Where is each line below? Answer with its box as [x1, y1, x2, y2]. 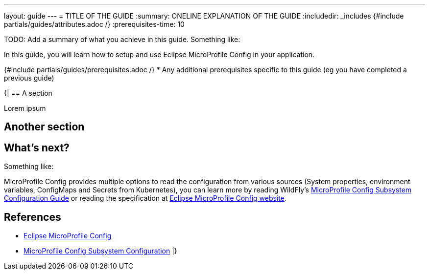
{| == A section [4, 89, 52, 97]
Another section [4, 121, 85, 133]
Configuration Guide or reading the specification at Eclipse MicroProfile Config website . [4, 194, 286, 203]
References [4, 211, 61, 223]
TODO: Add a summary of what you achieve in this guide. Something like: [4, 35, 240, 43]
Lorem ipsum [4, 104, 46, 112]
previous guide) [4, 74, 54, 82]
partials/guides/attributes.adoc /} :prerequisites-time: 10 [4, 20, 185, 28]
